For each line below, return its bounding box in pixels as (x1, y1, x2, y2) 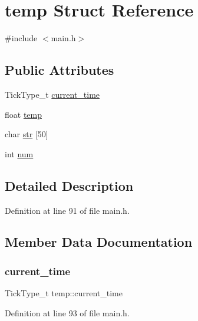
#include (5, 32, 38, 44)
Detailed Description (5, 176, 134, 194)
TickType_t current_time (5, 88, 100, 100)
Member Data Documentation (5, 233, 193, 251)
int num (5, 147, 34, 160)
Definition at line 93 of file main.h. (5, 306, 130, 319)
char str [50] (5, 128, 48, 140)
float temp (5, 108, 42, 120)
